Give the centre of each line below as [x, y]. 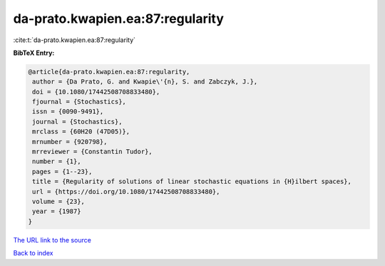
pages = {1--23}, [62, 172]
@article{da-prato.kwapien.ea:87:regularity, [109, 72]
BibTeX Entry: [34, 53]
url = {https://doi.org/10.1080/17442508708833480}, [126, 191]
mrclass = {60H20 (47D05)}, [81, 132]
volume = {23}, [59, 201]
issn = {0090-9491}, [68, 112]
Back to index [33, 253]
